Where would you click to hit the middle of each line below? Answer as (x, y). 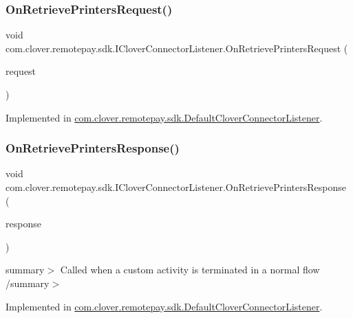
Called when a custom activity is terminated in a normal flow (190, 270)
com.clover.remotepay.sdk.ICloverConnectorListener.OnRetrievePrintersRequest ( (177, 48)
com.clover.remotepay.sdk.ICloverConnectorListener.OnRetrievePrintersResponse (176, 187)
